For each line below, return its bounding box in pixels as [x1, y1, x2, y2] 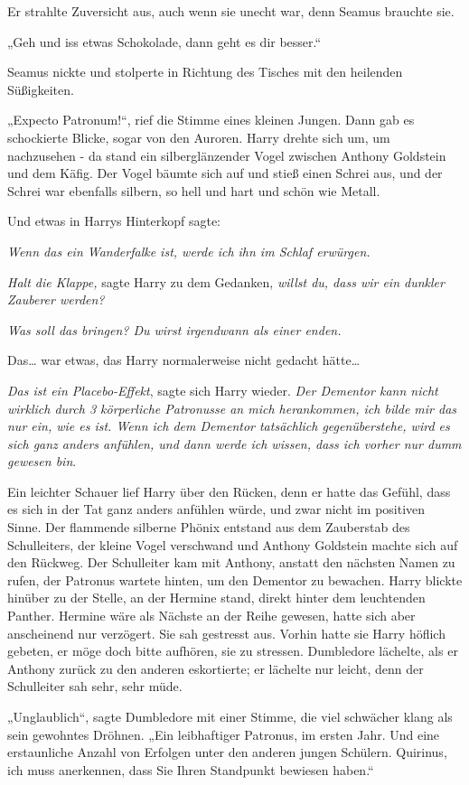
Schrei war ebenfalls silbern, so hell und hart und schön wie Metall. [7, 181, 380, 200]
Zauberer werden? [7, 290, 105, 309]
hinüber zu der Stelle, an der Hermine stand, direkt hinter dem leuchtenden [7, 588, 426, 607]
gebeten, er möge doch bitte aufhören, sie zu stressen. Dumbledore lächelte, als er [7, 641, 458, 660]
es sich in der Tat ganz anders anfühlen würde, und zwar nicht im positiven [7, 500, 426, 519]
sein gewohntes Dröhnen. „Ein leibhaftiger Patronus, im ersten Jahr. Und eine [7, 724, 440, 743]
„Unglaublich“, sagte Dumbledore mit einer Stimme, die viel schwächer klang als [7, 707, 453, 725]
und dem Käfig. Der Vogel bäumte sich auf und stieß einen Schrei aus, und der [7, 164, 443, 182]
